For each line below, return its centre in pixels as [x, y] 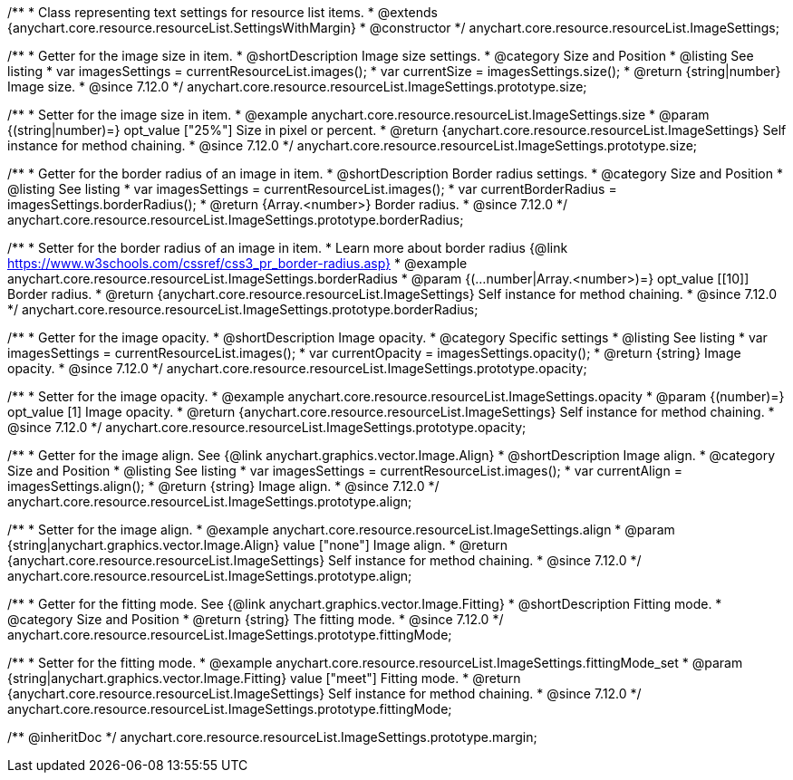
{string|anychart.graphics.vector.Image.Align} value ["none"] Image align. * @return [258, 545]
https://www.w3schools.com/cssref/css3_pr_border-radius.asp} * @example [237, 263]
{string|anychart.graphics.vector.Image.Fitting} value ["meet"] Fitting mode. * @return [264, 678]
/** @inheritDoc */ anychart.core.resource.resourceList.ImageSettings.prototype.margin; [272, 737]
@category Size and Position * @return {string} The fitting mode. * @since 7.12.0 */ [256, 619]
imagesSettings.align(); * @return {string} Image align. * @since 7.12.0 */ [223, 486]
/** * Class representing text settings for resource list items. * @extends [222, 12]
